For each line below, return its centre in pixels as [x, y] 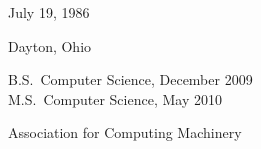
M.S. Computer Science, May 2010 [115, 98]
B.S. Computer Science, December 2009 [130, 79]
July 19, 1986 [49, 12]
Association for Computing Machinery [125, 132]
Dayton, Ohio [50, 45]
